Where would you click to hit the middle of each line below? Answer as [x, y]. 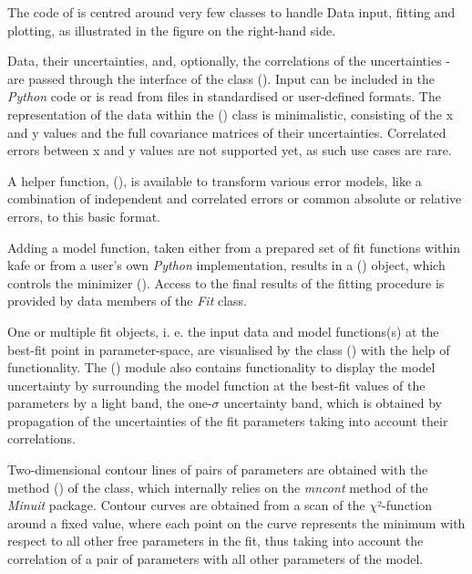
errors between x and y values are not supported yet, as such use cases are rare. [230, 150]
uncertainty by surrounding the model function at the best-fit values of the [216, 385]
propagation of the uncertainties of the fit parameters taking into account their [228, 420]
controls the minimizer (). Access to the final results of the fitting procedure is [226, 282]
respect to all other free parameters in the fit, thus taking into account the [215, 541]
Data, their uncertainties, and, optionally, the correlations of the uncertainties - [229, 61]
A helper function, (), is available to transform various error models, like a [215, 180]
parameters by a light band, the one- [110, 403]
